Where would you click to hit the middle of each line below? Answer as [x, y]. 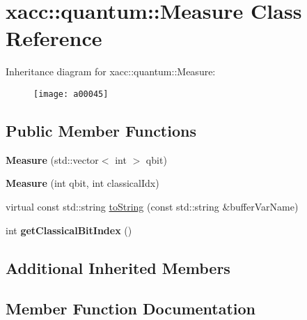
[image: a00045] [71, 94]
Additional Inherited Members [118, 267]
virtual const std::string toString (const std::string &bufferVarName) [152, 206]
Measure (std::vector [52, 159]
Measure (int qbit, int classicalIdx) [82, 183]
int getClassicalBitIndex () [69, 230]
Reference [54, 38]
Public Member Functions [101, 130]
